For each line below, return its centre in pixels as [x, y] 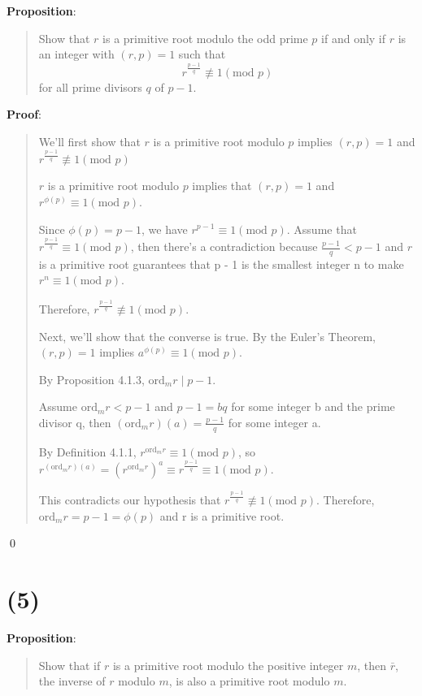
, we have [165, 229]
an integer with [76, 54]
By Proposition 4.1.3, [91, 379]
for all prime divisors [90, 86]
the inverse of [72, 681]
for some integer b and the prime [313, 406]
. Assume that [322, 229]
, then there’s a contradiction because [224, 246]
